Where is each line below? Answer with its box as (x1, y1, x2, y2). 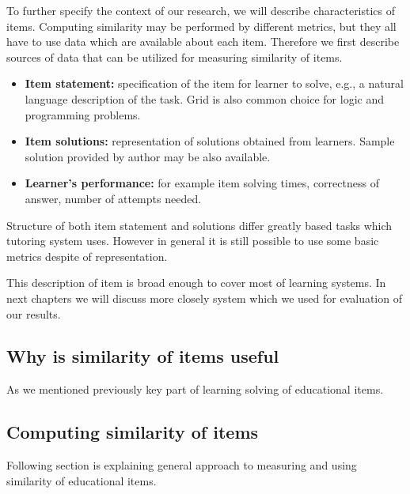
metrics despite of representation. (6, 247, 168, 264)
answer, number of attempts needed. (25, 190, 202, 206)
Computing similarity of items (6, 420, 259, 444)
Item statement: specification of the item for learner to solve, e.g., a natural (25, 75, 404, 92)
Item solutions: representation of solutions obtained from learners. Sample (25, 133, 395, 149)
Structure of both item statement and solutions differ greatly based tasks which (6, 217, 393, 233)
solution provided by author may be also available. (25, 148, 271, 164)
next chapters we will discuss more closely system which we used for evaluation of (6, 289, 402, 306)
